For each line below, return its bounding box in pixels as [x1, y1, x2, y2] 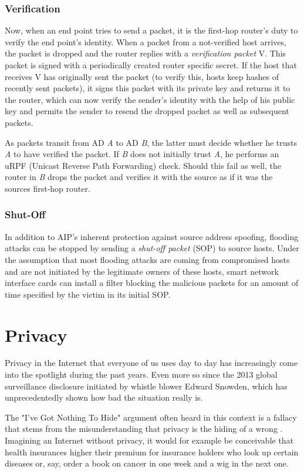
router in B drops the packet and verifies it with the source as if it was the [5, 171, 273, 183]
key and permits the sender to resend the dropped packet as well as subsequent [5, 105, 289, 117]
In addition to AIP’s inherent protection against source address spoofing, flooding [5, 230, 299, 242]
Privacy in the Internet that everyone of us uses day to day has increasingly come [5, 357, 298, 369]
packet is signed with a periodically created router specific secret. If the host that [5, 59, 297, 71]
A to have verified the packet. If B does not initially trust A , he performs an [5, 148, 279, 160]
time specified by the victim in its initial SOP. [5, 288, 171, 300]
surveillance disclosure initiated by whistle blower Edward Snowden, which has [5, 379, 288, 392]
